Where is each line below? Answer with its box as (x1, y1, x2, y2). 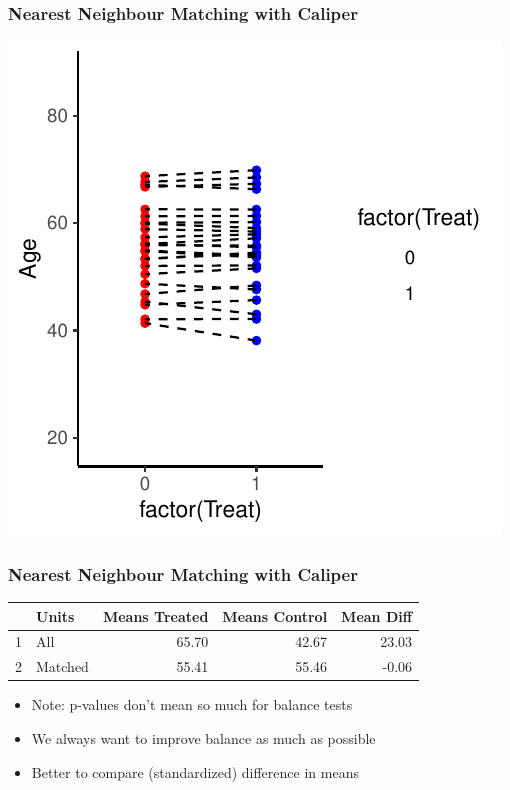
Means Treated (102, 605, 209, 626)
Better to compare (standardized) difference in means (31, 761, 359, 782)
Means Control (222, 605, 328, 626)
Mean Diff (341, 605, 413, 626)
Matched (36, 656, 89, 677)
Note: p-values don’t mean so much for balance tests (31, 694, 353, 715)
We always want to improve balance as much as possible (31, 727, 376, 748)
